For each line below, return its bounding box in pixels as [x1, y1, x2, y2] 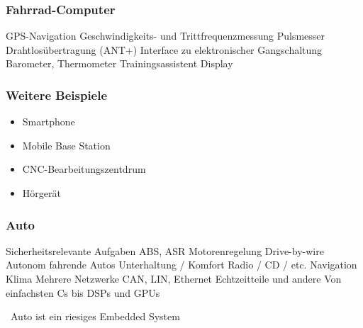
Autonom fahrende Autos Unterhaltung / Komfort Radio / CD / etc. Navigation [6, 257, 357, 272]
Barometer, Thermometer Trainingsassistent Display [6, 56, 233, 71]
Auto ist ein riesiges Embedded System [10, 309, 180, 324]
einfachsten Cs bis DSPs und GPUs [6, 285, 160, 300]
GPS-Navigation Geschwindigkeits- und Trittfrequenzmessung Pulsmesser [6, 28, 325, 43]
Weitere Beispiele [6, 86, 108, 103]
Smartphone [22, 114, 75, 129]
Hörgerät [22, 186, 61, 200]
